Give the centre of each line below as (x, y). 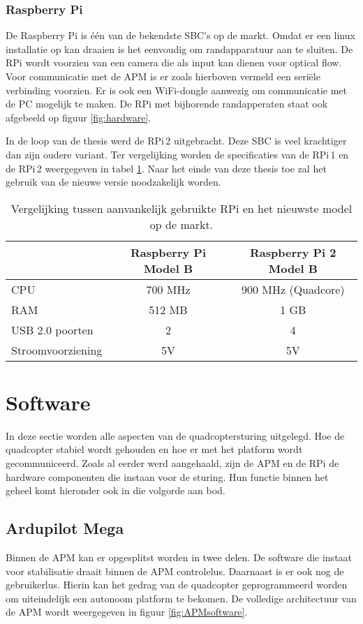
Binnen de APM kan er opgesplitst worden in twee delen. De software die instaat (179, 557)
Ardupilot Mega (65, 528)
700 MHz (168, 289)
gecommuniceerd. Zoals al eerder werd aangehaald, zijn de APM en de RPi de (172, 463)
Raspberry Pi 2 (293, 252)
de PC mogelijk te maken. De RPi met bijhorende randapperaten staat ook (167, 104)
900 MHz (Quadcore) (293, 289)
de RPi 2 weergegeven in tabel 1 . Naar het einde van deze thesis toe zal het (166, 168)
